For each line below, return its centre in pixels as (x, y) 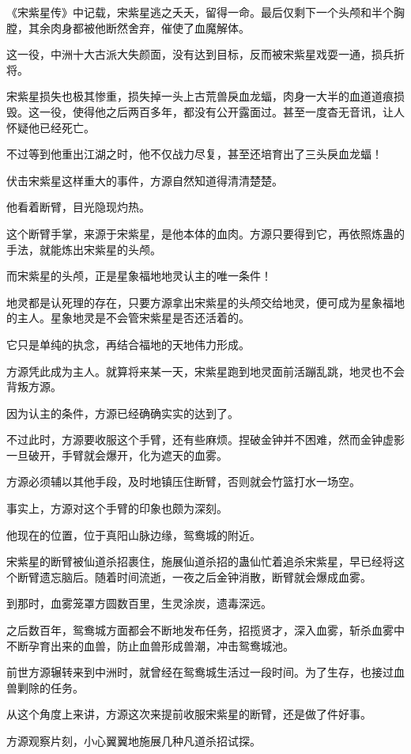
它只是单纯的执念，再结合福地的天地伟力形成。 (128, 344)
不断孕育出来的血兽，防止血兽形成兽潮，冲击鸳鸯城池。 (150, 645)
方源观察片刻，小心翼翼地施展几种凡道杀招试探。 (134, 741)
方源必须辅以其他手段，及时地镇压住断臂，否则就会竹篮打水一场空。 (183, 481)
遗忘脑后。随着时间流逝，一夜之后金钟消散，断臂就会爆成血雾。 (205, 576)
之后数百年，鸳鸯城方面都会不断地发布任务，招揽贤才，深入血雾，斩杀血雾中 (205, 630)
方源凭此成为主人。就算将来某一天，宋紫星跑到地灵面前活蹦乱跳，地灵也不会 (205, 371)
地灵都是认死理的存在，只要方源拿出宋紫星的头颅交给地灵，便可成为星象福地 (205, 302)
